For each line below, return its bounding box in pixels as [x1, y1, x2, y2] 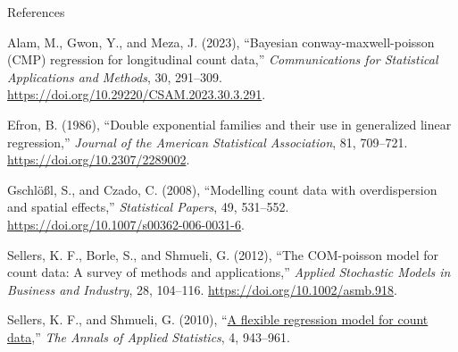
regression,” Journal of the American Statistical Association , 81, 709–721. [7, 132, 408, 151]
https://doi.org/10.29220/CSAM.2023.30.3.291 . [7, 85, 266, 104]
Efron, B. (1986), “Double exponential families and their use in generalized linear [7, 114, 452, 133]
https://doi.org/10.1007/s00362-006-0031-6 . [7, 214, 245, 233]
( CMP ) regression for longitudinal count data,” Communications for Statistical [7, 50, 438, 69]
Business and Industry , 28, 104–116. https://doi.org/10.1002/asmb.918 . [7, 280, 397, 298]
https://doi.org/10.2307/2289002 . [7, 150, 190, 169]
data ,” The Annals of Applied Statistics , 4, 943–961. [7, 327, 290, 346]
